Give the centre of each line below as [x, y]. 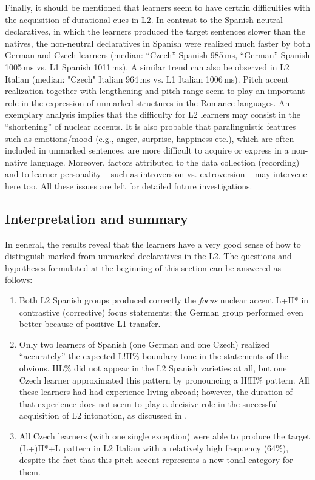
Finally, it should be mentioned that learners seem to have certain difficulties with [158, 7]
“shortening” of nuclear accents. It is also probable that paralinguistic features [151, 126]
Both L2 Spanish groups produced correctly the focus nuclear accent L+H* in [164, 300]
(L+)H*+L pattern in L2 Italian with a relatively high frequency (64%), [154, 448]
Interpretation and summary [97, 218]
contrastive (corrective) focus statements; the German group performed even [161, 312]
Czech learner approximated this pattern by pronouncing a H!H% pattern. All [164, 380]
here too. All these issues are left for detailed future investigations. [129, 185]
